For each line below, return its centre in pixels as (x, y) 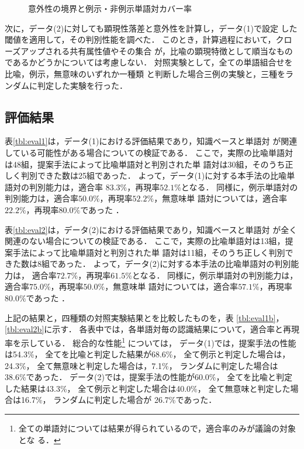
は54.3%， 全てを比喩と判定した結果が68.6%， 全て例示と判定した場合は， (148, 354)
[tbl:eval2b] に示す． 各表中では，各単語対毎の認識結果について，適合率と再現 (152, 329)
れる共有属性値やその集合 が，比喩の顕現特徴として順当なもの (173, 51)
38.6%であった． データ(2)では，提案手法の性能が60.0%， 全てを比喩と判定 (148, 377)
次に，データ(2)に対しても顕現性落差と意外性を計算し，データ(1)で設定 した (151, 28)
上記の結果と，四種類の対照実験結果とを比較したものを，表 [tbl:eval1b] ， (144, 317)
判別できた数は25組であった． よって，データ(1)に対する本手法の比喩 (154, 175)
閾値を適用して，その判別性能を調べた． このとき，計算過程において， (140, 39)
